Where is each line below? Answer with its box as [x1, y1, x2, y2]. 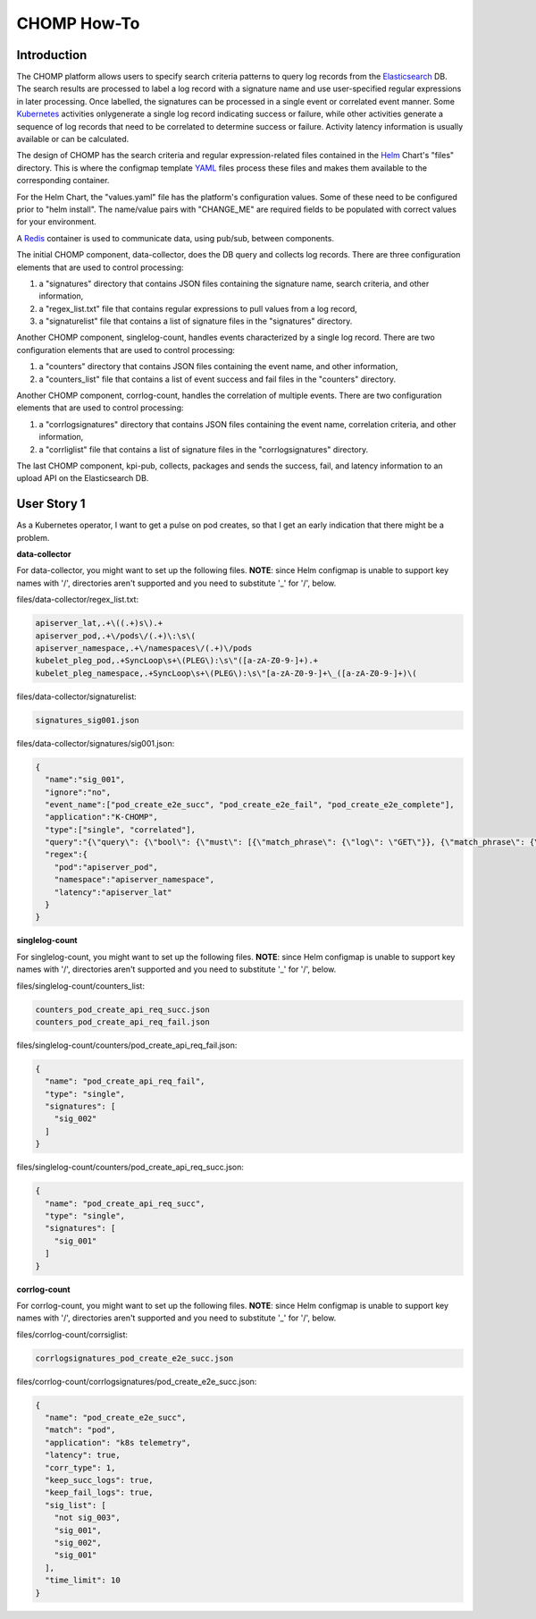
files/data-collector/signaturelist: [16, 691, 138, 702]
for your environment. [16, 216, 97, 227]
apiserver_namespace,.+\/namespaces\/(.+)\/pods [35, 644, 253, 654]
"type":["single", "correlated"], [45, 824, 197, 835]
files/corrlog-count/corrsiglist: [16, 1328, 129, 1340]
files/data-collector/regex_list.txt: [16, 594, 138, 605]
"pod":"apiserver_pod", [54, 862, 158, 872]
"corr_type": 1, [45, 1463, 116, 1472]
